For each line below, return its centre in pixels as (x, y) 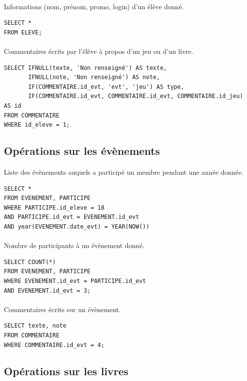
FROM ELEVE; (23, 32)
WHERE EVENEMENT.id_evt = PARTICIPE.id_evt (75, 281)
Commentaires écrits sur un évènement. (62, 309)
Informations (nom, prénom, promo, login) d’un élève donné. (94, 6)
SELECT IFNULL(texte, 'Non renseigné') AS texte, (85, 68)
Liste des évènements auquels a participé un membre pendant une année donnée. (124, 172)
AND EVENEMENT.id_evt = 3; (47, 290)
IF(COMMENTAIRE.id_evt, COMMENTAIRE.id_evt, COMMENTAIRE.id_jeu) (136, 96)
